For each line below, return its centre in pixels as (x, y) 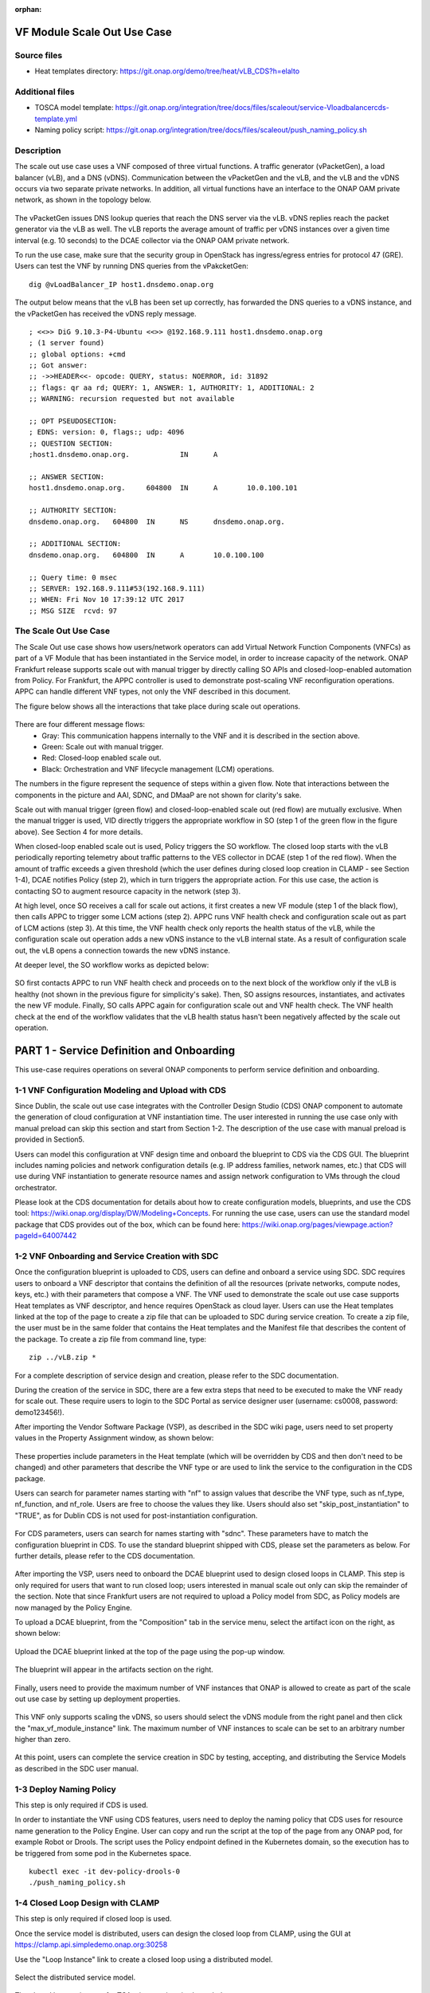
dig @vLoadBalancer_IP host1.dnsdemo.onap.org (121, 284)
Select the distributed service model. (75, 1978)
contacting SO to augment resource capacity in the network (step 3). (128, 891)
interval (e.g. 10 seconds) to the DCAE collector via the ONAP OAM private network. (152, 240)
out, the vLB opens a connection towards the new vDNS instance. (123, 950)
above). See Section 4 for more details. (79, 831)
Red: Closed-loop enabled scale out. (102, 758)
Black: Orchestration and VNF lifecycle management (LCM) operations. (158, 769)
